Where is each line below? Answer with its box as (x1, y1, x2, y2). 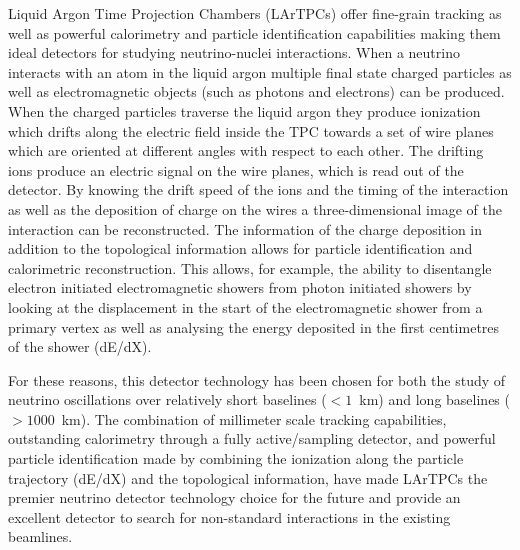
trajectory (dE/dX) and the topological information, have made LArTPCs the (8, 467, 488, 488)
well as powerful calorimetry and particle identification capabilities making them (8, 22, 501, 43)
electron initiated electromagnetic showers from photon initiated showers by (8, 277, 472, 298)
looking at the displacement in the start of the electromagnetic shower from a (8, 296, 483, 317)
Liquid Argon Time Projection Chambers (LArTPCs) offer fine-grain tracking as (8, 3, 502, 23)
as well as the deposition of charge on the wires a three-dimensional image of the (8, 198, 502, 219)
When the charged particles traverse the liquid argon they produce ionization (8, 100, 481, 121)
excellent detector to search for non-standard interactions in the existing (8, 506, 451, 527)
